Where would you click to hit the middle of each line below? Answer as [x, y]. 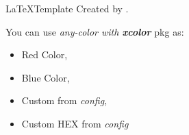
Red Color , [45, 54]
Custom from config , [64, 100]
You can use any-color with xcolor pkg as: [95, 31]
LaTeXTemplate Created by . [67, 8]
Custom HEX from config [75, 123]
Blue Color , [46, 77]
